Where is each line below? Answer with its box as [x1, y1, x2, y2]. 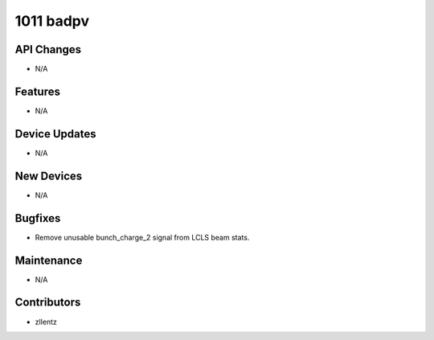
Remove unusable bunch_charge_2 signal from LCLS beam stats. [35, 232, 250, 242]
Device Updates [14, 127, 96, 141]
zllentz [35, 317, 58, 326]
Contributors [14, 296, 81, 309]
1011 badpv [14, 12, 90, 30]
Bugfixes [14, 211, 61, 225]
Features [14, 84, 60, 98]
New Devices [14, 169, 83, 182]
